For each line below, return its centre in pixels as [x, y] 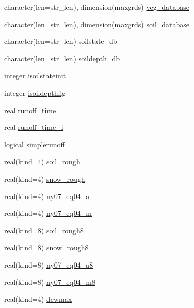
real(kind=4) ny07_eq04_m [48, 213]
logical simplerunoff [34, 144]
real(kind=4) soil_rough [42, 161]
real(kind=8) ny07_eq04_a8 [49, 264]
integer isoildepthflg [35, 92]
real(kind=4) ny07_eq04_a [47, 196]
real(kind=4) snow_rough [45, 178]
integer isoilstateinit [35, 75]
